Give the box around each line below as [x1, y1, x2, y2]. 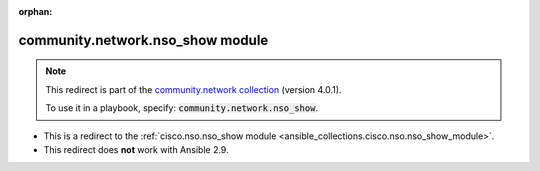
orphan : [18, 6, 53, 17]
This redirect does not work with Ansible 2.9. [43, 143, 229, 155]
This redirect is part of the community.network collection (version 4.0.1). [45, 83, 342, 95]
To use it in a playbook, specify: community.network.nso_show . [45, 102, 319, 114]
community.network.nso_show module [18, 31, 269, 49]
